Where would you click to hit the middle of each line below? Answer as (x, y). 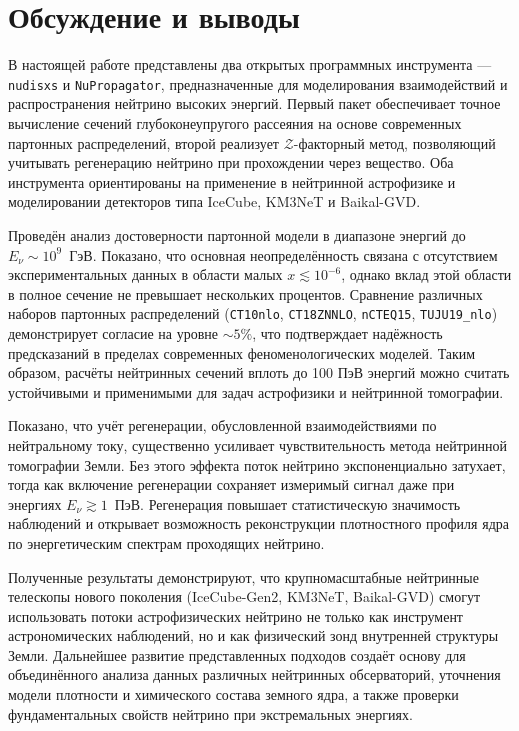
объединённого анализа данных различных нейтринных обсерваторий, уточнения (254, 674)
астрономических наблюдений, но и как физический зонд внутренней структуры (253, 635)
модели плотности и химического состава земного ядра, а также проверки (233, 694)
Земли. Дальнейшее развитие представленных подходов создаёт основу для (237, 654)
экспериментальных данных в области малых (145, 274)
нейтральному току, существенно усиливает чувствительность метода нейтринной (257, 444)
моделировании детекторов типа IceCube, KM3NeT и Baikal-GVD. (214, 201)
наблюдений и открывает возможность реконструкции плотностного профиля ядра (258, 523)
